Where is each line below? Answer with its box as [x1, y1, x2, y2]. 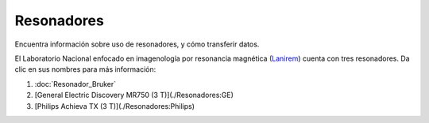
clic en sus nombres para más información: [14, 65, 157, 74]
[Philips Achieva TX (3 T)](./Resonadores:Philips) [34, 101, 195, 110]
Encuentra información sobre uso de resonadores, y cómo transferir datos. [14, 39, 260, 49]
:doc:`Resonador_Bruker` [34, 79, 117, 88]
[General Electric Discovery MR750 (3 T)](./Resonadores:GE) [34, 91, 234, 100]
